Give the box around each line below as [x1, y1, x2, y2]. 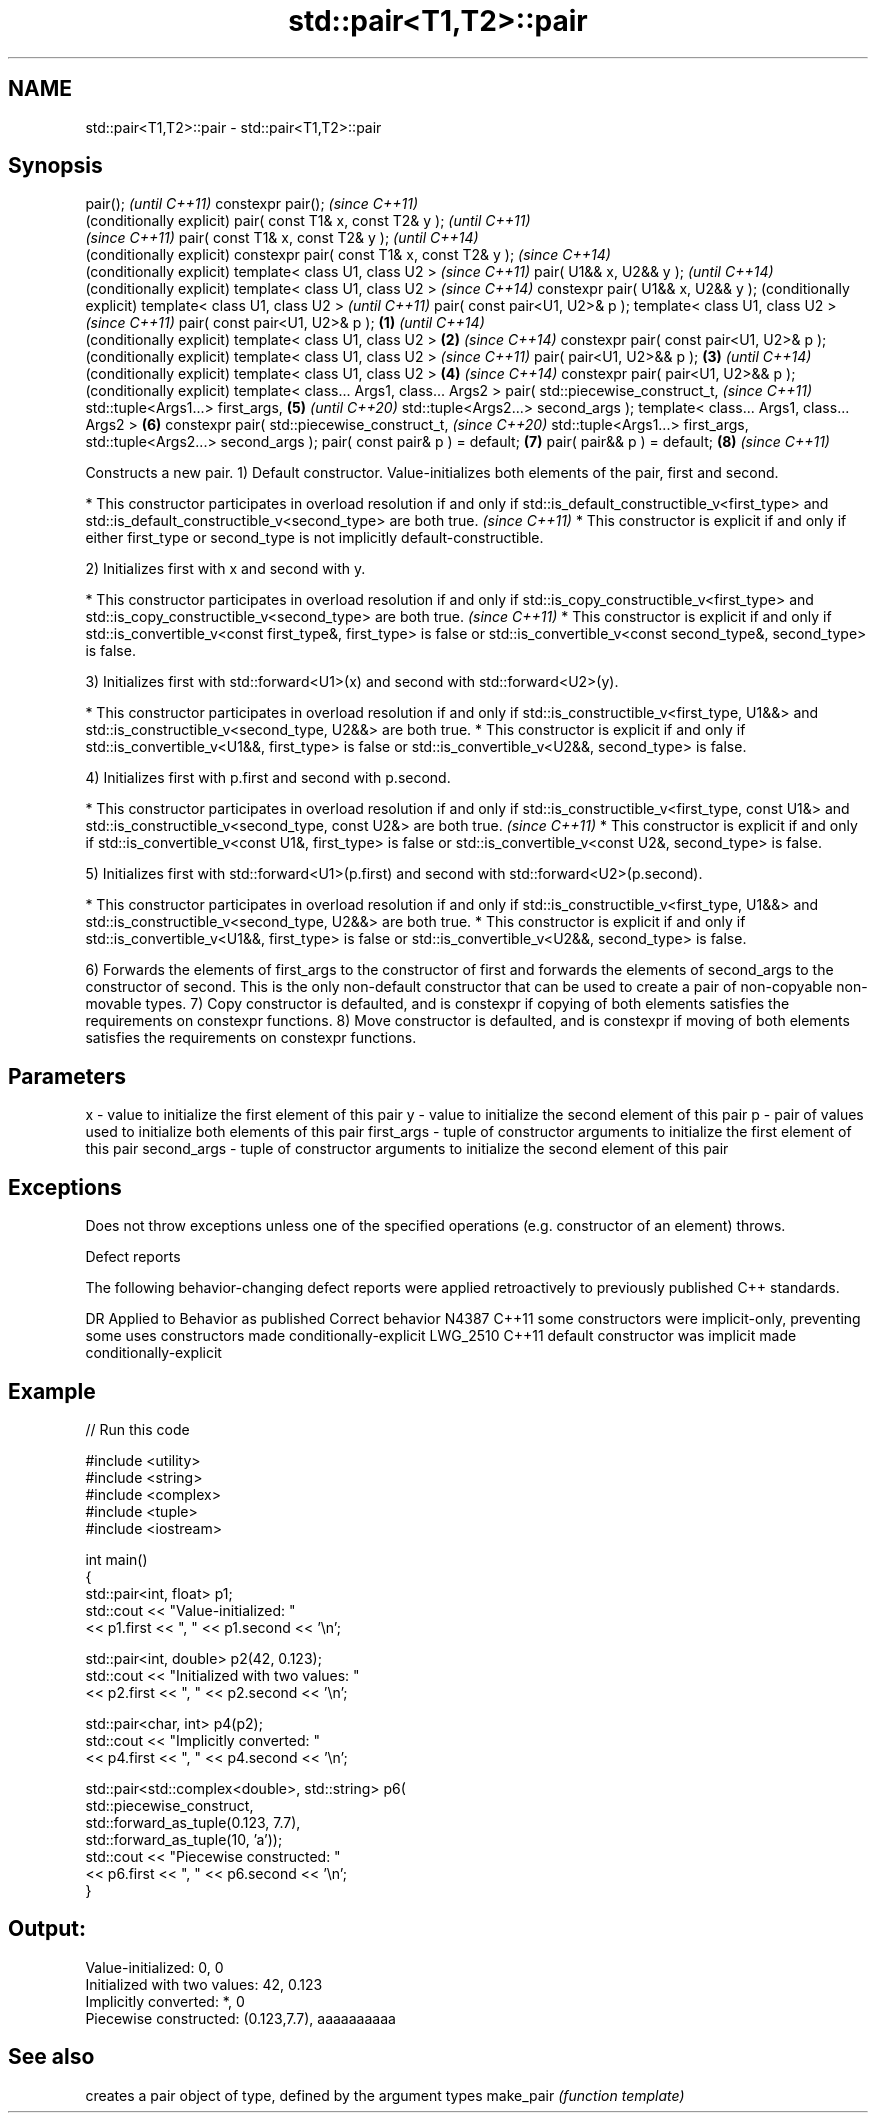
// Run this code [85, 1420, 190, 1438]
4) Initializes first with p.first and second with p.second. [85, 769, 451, 787]
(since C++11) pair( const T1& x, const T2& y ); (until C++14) [85, 229, 479, 247]
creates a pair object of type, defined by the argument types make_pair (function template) [85, 2086, 685, 2104]
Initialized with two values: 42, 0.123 [85, 1975, 323, 1993]
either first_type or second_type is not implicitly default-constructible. [85, 529, 544, 547]
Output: [8, 1916, 86, 1942]
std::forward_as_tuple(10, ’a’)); [85, 1830, 283, 1848]
